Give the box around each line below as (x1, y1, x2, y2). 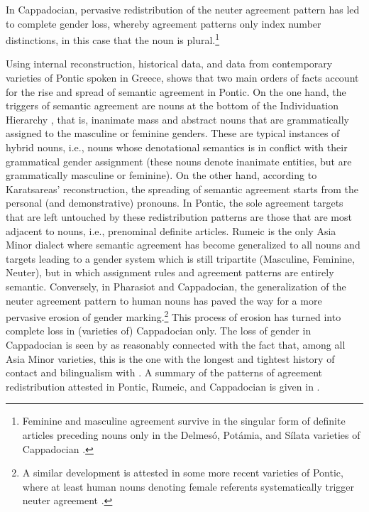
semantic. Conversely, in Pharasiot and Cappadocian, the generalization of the (6, 278, 346, 293)
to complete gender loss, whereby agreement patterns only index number (6, 16, 321, 31)
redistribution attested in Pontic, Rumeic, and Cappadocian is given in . (6, 378, 320, 393)
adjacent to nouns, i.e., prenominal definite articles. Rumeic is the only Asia (6, 223, 336, 238)
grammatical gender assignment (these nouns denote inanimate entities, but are (6, 153, 352, 168)
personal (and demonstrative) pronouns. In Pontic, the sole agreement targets (6, 195, 343, 210)
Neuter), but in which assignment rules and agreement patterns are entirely (6, 265, 334, 280)
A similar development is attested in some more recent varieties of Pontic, (22, 465, 343, 480)
